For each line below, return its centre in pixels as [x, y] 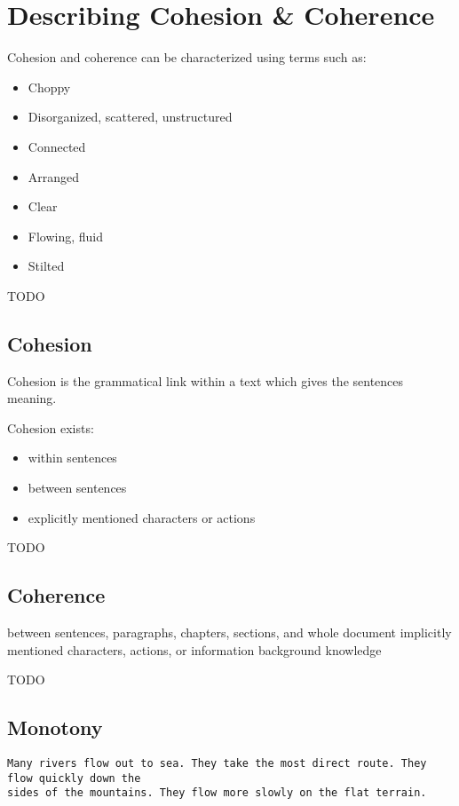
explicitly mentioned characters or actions [142, 517]
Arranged [54, 176]
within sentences [72, 458]
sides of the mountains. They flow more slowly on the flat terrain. [217, 793]
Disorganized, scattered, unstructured [130, 117]
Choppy [49, 87]
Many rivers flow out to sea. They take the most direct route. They [217, 764]
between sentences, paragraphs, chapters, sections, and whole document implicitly [229, 632]
